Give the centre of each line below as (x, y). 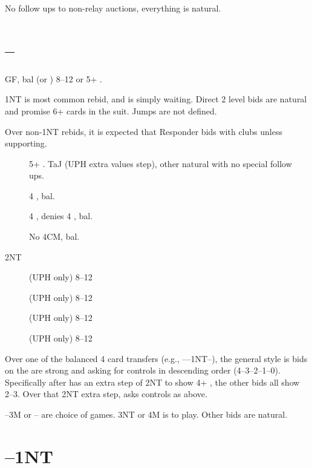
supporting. (26, 143)
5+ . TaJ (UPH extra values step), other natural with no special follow (161, 163)
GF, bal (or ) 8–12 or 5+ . (54, 78)
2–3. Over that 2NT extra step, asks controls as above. (106, 394)
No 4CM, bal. (54, 236)
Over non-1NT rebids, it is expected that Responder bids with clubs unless (144, 131)
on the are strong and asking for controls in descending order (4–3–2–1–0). (143, 370)
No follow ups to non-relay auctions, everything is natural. (113, 8)
